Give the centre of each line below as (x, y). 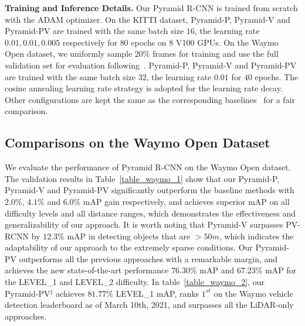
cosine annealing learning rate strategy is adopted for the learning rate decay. (144, 88)
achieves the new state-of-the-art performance (87, 270)
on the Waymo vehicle (253, 293)
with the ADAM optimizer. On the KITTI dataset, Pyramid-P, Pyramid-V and (148, 19)
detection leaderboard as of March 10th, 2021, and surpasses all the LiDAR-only (149, 305)
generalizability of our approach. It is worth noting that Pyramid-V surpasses (144, 224)
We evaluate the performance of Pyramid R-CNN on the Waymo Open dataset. (148, 167)
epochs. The (277, 76)
